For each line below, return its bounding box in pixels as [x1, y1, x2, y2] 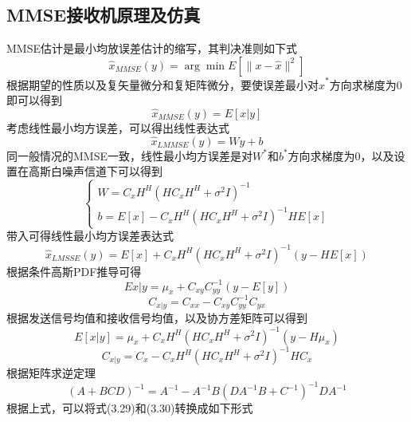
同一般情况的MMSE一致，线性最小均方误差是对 [6, 147, 252, 164]
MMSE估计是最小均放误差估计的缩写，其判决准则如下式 [6, 40, 297, 57]
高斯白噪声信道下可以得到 [28, 163, 162, 179]
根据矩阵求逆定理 [6, 365, 96, 381]
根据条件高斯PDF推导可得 [6, 262, 142, 279]
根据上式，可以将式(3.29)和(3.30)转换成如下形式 [6, 400, 253, 416]
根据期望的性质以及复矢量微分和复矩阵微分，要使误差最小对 [6, 76, 319, 93]
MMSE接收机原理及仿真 [6, 2, 201, 27]
